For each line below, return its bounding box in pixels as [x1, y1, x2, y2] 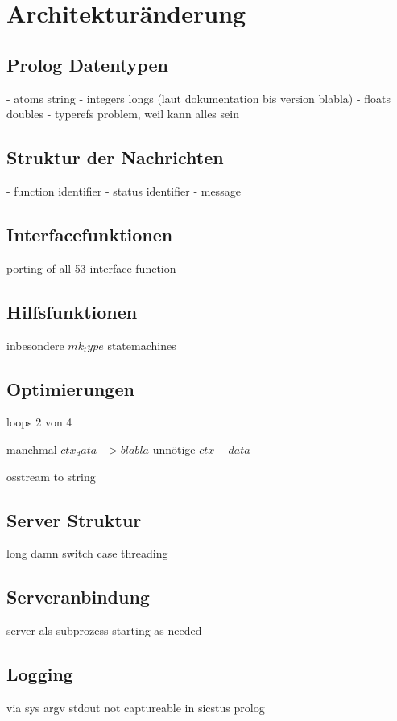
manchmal [6, 440, 57, 457]
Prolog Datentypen [6, 51, 168, 76]
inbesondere [6, 336, 64, 353]
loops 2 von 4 [6, 414, 72, 431]
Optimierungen [6, 376, 134, 401]
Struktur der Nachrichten [6, 145, 224, 170]
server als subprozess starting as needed [6, 622, 202, 639]
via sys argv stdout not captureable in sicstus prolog [6, 698, 265, 715]
